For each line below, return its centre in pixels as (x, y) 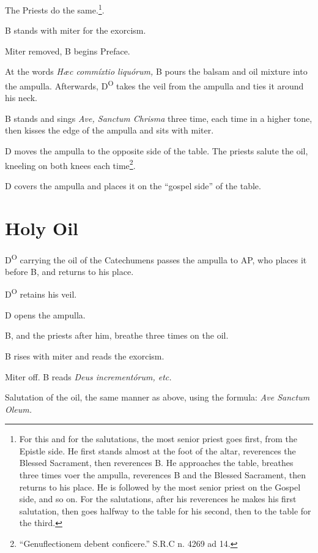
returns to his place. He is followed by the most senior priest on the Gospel (160, 487)
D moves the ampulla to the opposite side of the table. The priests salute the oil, (157, 151)
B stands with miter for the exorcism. (76, 30)
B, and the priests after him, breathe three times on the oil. (117, 335)
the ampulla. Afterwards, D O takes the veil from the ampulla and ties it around (154, 85)
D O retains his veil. (41, 293)
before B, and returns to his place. (69, 271)
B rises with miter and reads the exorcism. (85, 355)
